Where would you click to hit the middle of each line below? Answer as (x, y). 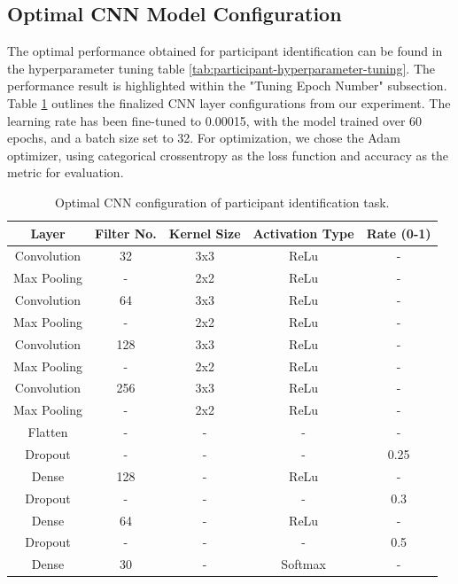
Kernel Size (205, 233)
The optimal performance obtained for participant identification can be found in (225, 51)
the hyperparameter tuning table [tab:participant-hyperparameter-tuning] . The (221, 68)
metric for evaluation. (66, 172)
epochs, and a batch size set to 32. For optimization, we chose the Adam (204, 138)
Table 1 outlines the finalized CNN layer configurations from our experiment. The (229, 102)
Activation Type (303, 233)
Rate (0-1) (399, 233)
